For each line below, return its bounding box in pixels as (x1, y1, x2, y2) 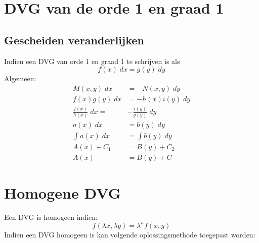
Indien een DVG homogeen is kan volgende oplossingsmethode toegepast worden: (4, 229, 255, 239)
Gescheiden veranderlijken (4, 32, 144, 47)
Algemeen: (4, 73, 36, 84)
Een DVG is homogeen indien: (4, 211, 98, 222)
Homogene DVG (4, 182, 121, 203)
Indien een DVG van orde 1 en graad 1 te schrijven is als (4, 55, 180, 66)
